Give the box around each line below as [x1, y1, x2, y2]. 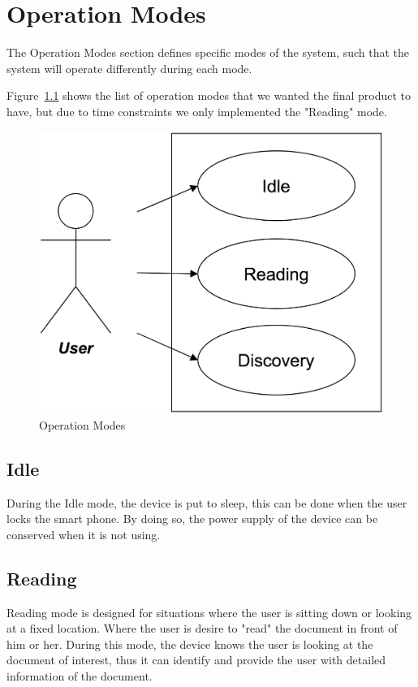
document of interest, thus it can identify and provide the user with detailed [6, 651, 386, 668]
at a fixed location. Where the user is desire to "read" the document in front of [6, 620, 398, 637]
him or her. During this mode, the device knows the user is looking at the [6, 635, 373, 652]
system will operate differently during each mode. [6, 59, 252, 76]
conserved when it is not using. [6, 525, 161, 542]
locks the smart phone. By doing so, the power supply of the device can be [6, 510, 378, 527]
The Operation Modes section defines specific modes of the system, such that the [6, 44, 410, 61]
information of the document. [6, 667, 153, 684]
